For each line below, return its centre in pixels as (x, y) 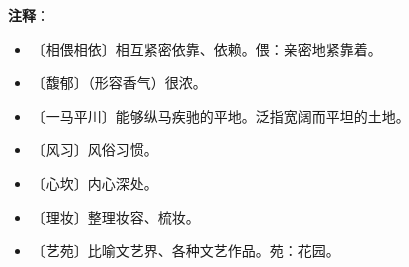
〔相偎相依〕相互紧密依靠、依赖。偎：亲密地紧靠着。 (206, 48)
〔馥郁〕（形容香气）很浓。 (119, 82)
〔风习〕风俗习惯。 (94, 149)
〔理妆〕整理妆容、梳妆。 (115, 216)
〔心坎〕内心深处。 (94, 182)
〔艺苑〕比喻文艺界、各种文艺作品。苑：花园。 (185, 250)
